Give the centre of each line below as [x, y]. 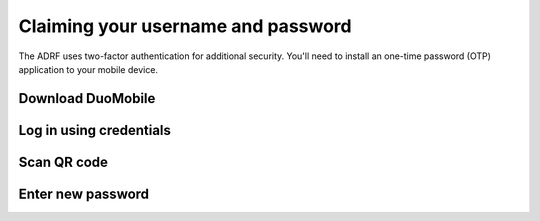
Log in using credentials [95, 130]
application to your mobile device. [88, 69]
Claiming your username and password [185, 26]
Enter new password [84, 193]
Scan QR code [63, 161]
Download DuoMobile [87, 98]
